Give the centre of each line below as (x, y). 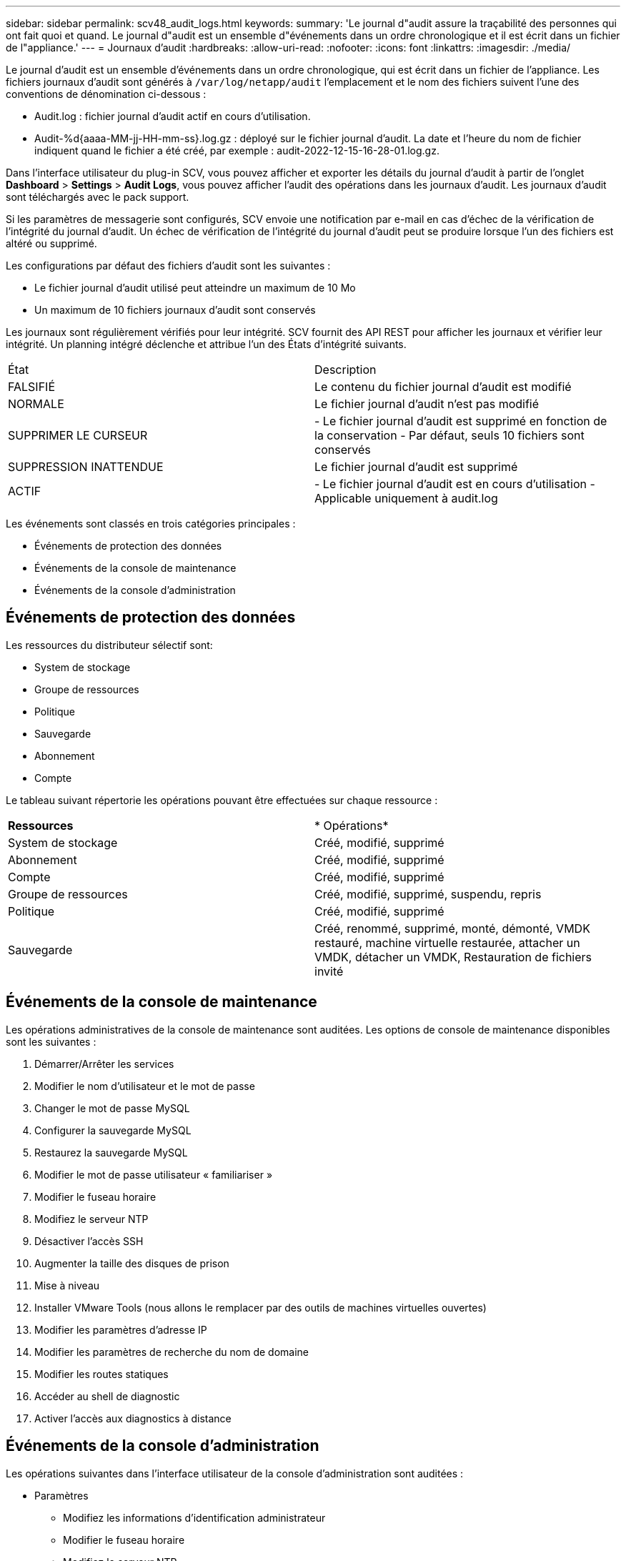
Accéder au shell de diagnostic (107, 1396)
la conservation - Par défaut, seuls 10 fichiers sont (449, 435)
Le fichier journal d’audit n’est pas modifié (427, 404)
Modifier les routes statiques (101, 1374)
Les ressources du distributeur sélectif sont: (109, 645)
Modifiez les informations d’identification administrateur (194, 1517)
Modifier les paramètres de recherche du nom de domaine (172, 1352)
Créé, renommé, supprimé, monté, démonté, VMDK (452, 928)
